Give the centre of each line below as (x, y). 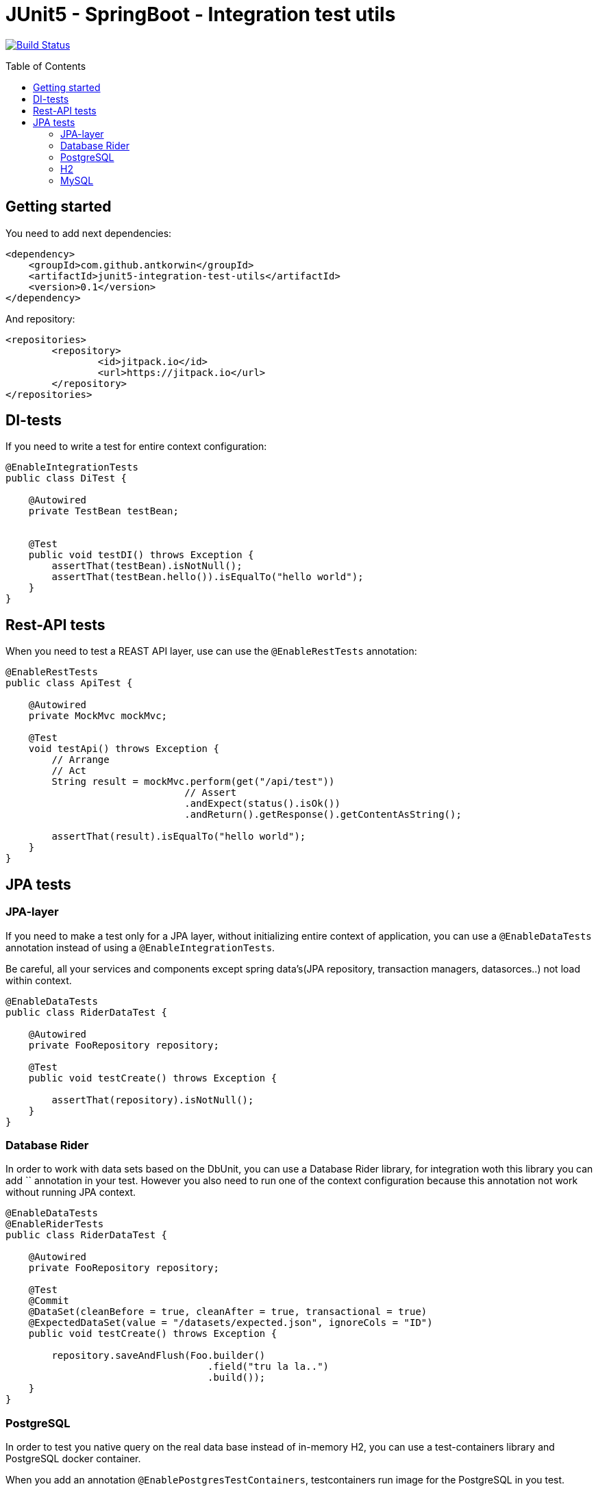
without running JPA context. (71, 1192)
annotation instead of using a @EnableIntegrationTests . (140, 947)
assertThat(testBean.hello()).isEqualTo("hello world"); (208, 577)
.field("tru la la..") (269, 1367)
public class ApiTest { (69, 683)
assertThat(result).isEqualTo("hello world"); (179, 837)
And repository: (40, 318)
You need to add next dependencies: (89, 233)
